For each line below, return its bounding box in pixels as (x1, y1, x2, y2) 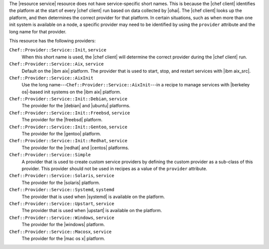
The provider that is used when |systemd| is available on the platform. (21, 194, 165, 200)
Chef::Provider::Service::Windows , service (9, 215, 115, 221)
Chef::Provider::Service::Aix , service (9, 61, 104, 67)
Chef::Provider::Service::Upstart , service (9, 200, 115, 207)
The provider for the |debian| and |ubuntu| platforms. (21, 103, 131, 109)
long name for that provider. (9, 28, 67, 34)
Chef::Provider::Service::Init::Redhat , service (9, 138, 128, 144)
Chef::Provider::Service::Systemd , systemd (9, 187, 115, 193)
